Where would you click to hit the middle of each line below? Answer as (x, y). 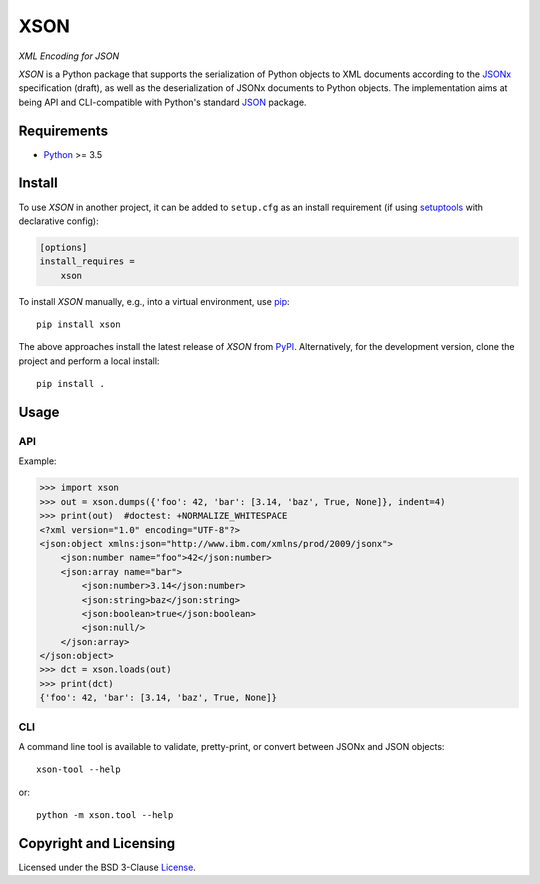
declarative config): (58, 221)
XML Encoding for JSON (69, 56)
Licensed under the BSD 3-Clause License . (107, 867)
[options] (63, 247)
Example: (37, 461)
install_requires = (87, 261)
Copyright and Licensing (97, 843)
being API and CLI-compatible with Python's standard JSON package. (162, 102)
